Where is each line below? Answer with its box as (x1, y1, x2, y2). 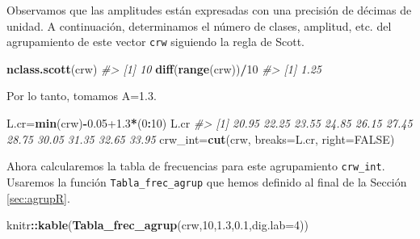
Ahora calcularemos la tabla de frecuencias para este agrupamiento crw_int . (6, 157, 385, 174)
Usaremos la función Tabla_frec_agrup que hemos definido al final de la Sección (6, 173, 407, 190)
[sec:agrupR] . (6, 189, 70, 206)
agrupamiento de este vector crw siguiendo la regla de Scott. (6, 33, 305, 50)
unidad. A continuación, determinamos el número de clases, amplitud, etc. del (6, 17, 392, 34)
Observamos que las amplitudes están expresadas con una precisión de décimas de (6, 2, 412, 18)
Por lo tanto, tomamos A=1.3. (6, 87, 157, 104)
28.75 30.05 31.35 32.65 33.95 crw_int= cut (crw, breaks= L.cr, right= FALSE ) (6, 130, 395, 147)
